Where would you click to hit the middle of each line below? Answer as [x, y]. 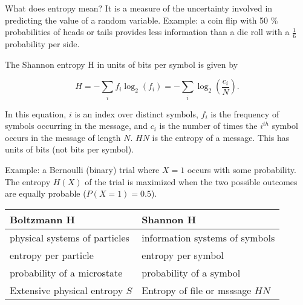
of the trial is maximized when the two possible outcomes [191, 181]
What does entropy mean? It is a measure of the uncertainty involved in [139, 8]
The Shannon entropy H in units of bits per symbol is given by [122, 64]
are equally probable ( [46, 193]
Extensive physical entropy [67, 290]
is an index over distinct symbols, [136, 113]
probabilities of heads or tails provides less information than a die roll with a [147, 32]
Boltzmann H [42, 219]
